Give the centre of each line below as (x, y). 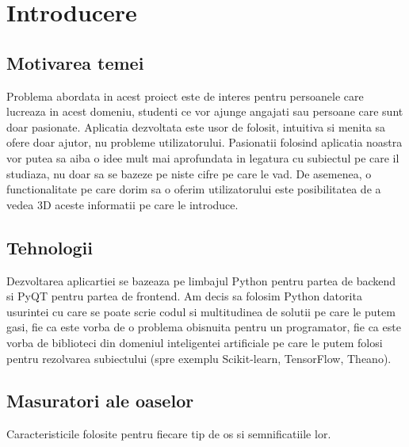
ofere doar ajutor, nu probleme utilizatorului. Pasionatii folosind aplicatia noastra (204, 142)
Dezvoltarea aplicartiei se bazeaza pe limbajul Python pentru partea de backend (201, 280)
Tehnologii (50, 247)
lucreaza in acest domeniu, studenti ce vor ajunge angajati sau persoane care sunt (205, 111)
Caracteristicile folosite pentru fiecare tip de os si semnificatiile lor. (169, 434)
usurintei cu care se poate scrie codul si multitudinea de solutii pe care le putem (201, 311)
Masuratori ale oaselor (100, 401)
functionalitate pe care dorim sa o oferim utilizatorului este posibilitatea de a (194, 189)
